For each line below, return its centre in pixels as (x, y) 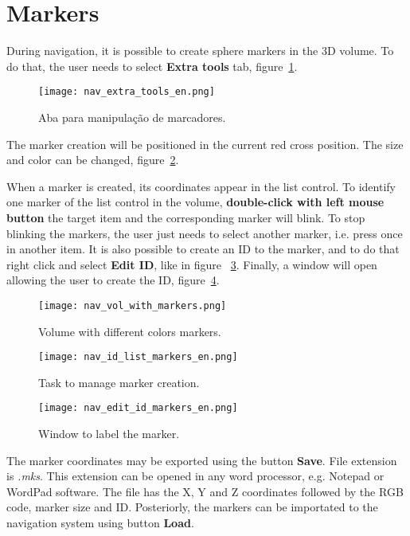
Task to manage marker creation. (119, 382)
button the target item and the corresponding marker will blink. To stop (186, 217)
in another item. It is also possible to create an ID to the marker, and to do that (203, 249)
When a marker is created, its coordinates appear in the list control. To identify (201, 186)
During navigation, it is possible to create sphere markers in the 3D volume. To (200, 51)
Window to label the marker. (109, 434)
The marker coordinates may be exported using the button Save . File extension (202, 460)
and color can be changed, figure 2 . (93, 160)
